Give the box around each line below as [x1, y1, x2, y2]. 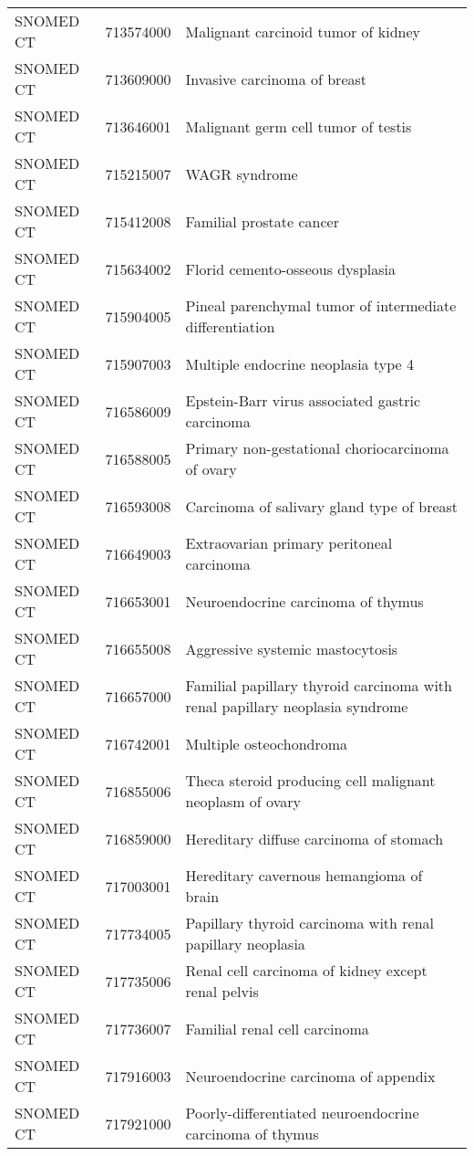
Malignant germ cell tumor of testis [185, 115, 412, 137]
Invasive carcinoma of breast [185, 68, 367, 89]
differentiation [185, 316, 275, 337]
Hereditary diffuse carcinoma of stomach [185, 827, 444, 849]
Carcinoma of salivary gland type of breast [185, 495, 459, 517]
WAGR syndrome [185, 163, 298, 184]
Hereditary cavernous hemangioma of [185, 865, 423, 886]
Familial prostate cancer [185, 210, 339, 232]
